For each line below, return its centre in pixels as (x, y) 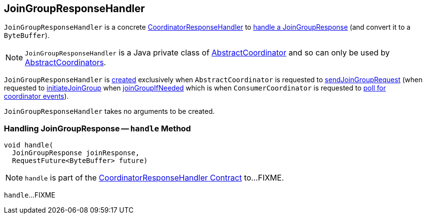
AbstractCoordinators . (66, 63)
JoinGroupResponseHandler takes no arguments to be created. (109, 111)
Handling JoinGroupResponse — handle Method (97, 128)
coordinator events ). (36, 96)
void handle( (29, 145)
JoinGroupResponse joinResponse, (76, 153)
